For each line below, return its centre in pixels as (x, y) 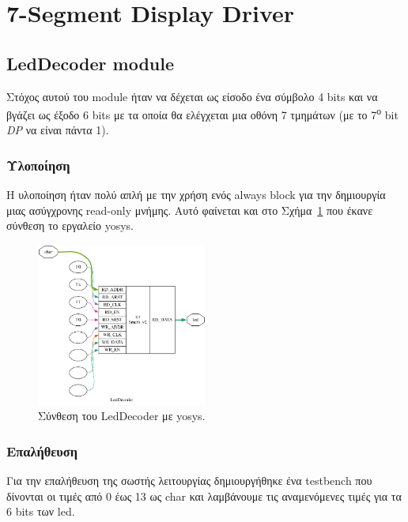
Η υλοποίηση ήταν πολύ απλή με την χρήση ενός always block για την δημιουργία (196, 195)
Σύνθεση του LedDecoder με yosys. (122, 416)
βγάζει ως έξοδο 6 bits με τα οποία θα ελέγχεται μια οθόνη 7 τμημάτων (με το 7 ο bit (202, 113)
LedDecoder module (91, 63)
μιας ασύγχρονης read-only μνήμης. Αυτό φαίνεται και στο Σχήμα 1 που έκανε (190, 210)
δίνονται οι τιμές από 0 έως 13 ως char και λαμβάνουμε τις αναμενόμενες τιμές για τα (204, 496)
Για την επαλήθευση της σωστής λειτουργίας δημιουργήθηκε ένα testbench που (189, 481)
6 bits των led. (41, 511)
